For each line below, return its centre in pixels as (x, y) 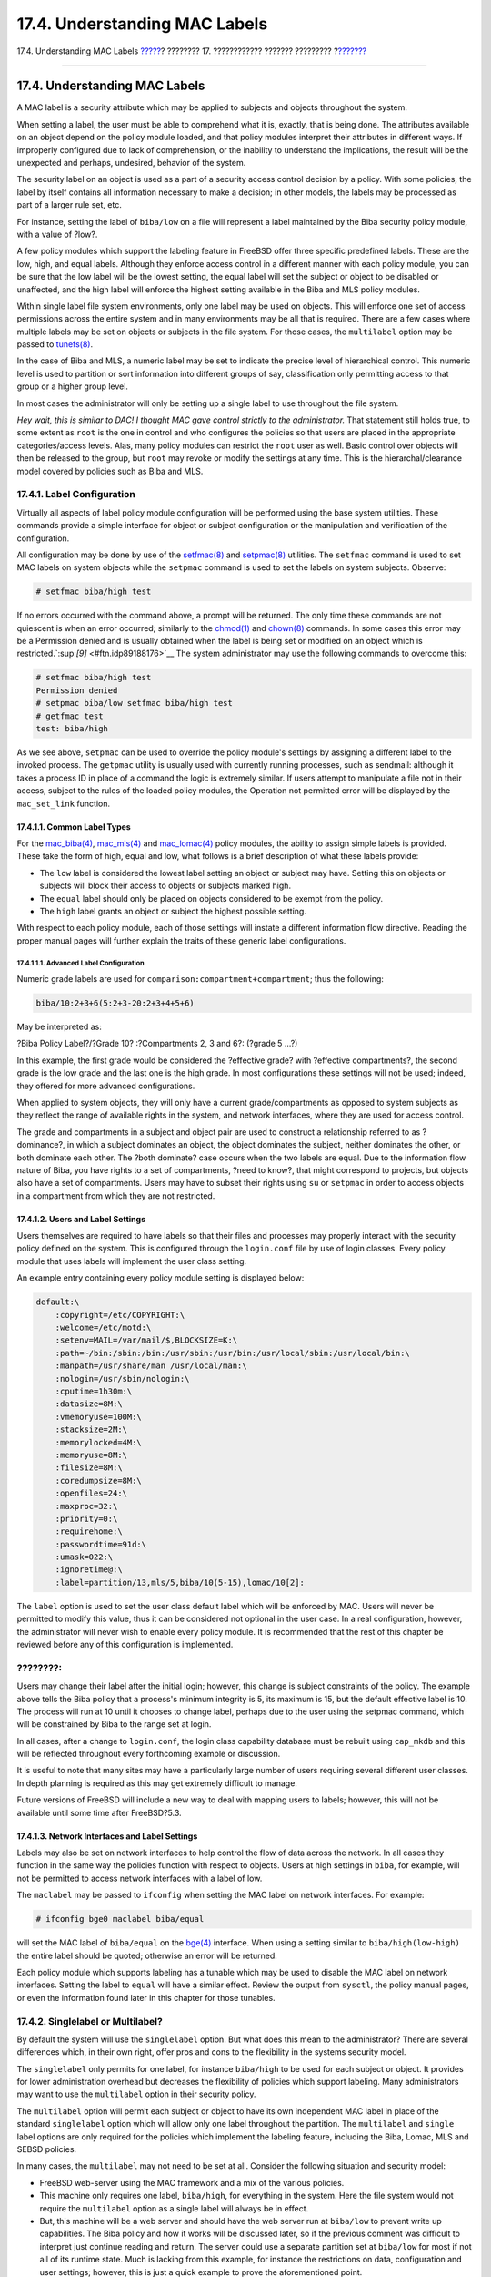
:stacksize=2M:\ (91, 1430)
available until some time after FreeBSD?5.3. (99, 1812)
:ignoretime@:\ (89, 1570)
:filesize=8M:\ (89, 1468)
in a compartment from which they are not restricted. (116, 1195)
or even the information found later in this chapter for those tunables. (146, 1997)
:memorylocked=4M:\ (99, 1442)
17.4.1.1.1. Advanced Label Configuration (80, 964)
